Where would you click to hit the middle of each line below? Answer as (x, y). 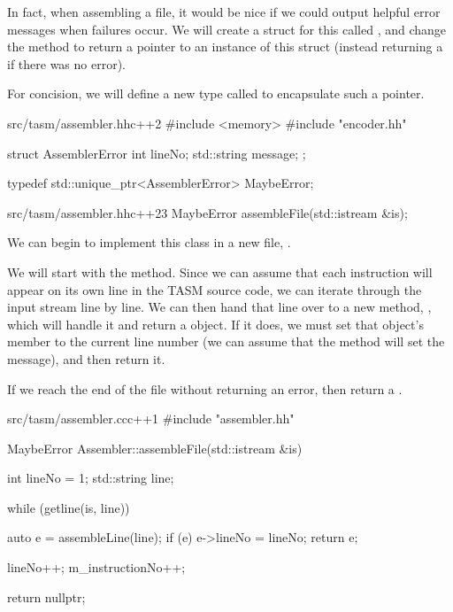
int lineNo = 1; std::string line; (91, 478)
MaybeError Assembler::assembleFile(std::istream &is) (155, 448)
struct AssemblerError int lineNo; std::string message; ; (157, 153)
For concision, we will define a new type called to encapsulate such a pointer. (216, 93)
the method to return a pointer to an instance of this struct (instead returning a (225, 46)
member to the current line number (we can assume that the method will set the (226, 341)
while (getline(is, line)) (69, 507)
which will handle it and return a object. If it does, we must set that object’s (215, 324)
